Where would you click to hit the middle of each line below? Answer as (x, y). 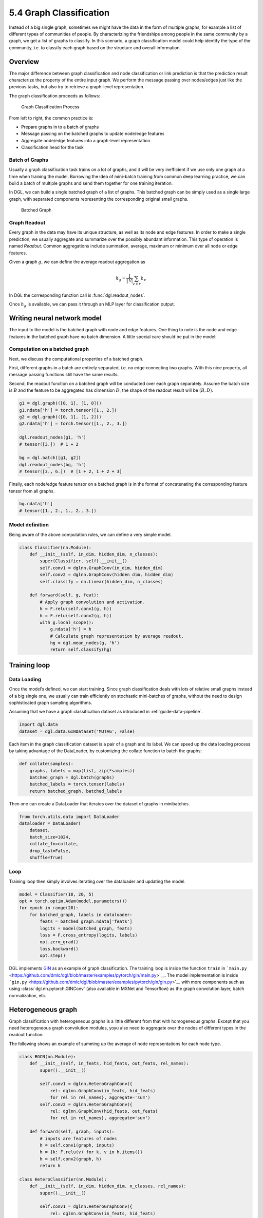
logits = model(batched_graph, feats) (86, 928)
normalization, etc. (28, 995)
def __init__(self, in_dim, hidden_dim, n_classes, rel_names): (108, 1186)
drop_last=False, (50, 851)
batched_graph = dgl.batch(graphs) (72, 777)
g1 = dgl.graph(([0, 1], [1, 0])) (60, 403)
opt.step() (53, 956)
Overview (24, 62)
